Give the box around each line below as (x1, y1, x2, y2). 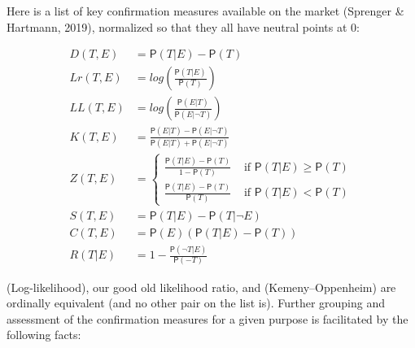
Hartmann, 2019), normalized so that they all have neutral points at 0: (7, 18, 360, 35)
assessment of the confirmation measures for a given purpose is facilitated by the (7, 310, 408, 327)
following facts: (7, 326, 81, 343)
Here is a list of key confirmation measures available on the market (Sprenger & (7, 2, 404, 19)
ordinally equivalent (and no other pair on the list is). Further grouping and (7, 294, 386, 311)
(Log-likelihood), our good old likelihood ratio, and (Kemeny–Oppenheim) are (7, 278, 396, 295)
